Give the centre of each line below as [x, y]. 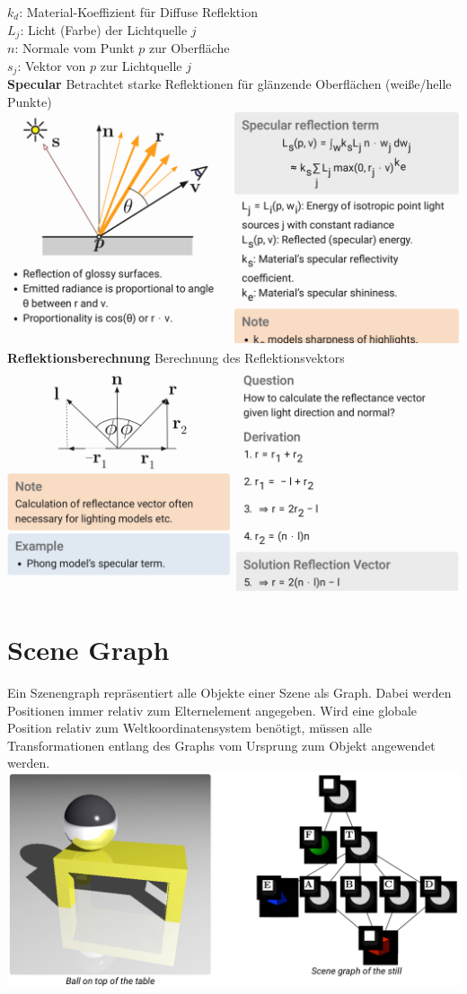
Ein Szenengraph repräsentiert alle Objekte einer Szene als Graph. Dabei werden [229, 693]
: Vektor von [52, 65]
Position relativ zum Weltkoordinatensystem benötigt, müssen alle [189, 728]
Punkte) [30, 101]
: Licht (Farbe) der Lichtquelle [104, 29]
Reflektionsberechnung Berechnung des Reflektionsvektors [176, 357]
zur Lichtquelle [141, 65]
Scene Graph [88, 650]
